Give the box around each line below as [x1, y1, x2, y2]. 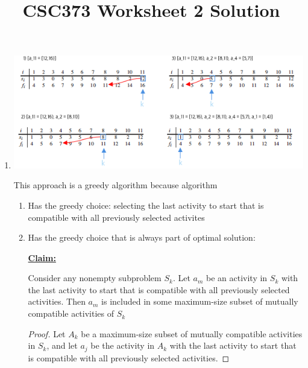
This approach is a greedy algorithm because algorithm [13, 179, 218, 191]
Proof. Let [28, 327, 66, 340]
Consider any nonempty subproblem [28, 271, 162, 284]
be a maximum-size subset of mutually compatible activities [81, 327, 303, 340]
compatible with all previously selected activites [28, 211, 205, 223]
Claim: [28, 251, 56, 264]
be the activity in [90, 339, 155, 352]
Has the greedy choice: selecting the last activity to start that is [28, 198, 264, 211]
